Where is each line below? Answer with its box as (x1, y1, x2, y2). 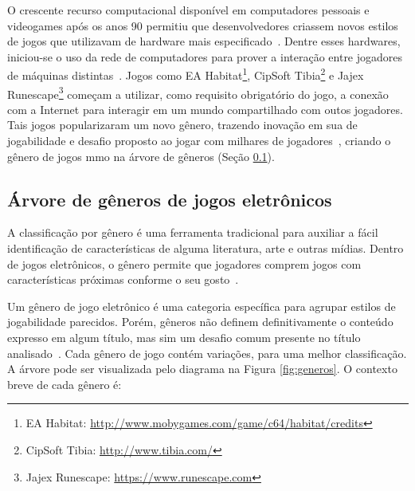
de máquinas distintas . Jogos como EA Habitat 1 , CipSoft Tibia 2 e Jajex (7, 65, 364, 84)
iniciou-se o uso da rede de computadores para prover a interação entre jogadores (7, 48, 403, 65)
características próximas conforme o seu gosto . (7, 271, 239, 288)
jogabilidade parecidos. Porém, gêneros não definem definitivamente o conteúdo (7, 313, 393, 330)
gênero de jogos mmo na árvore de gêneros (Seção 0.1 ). (7, 147, 275, 164)
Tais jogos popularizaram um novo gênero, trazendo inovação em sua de (7, 116, 358, 133)
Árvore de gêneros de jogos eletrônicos (7, 187, 332, 211)
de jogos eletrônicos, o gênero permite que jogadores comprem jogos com (7, 255, 362, 272)
